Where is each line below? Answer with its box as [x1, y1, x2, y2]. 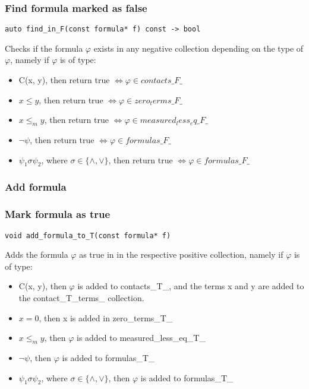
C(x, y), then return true [18, 74, 110, 86]
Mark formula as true [5, 207, 111, 222]
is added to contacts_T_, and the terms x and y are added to [77, 280, 304, 292]
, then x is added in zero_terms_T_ [39, 311, 173, 324]
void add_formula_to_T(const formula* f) [5, 231, 171, 240]
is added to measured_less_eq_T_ [77, 331, 206, 344]
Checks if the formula [5, 42, 83, 54]
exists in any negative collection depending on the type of [93, 42, 304, 54]
